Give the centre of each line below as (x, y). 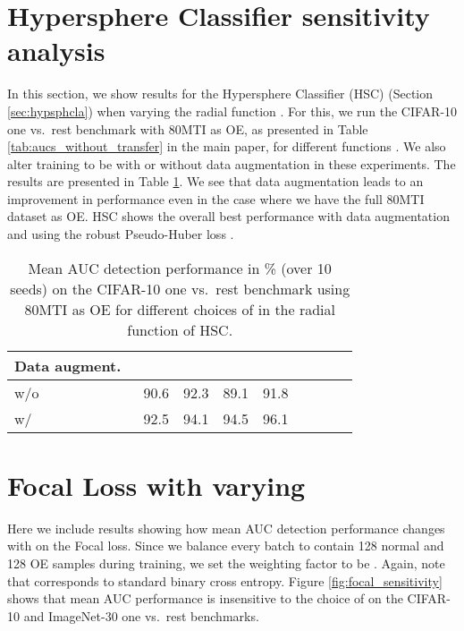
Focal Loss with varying (156, 485)
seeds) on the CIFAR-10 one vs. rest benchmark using (180, 288)
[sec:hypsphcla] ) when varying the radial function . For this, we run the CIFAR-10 (232, 111)
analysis (56, 51)
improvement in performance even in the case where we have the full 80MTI (216, 198)
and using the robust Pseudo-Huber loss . (121, 234)
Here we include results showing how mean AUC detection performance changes (226, 528)
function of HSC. (180, 329)
